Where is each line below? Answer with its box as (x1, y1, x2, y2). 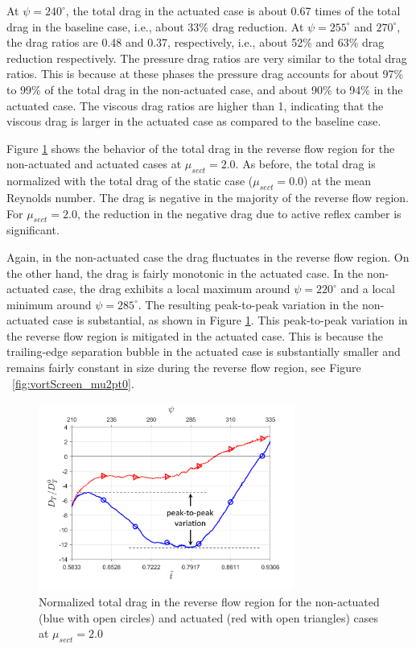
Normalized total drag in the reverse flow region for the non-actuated (39, 593, 380, 610)
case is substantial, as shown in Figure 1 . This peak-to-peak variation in (52, 312, 408, 329)
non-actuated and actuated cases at (6, 155, 182, 172)
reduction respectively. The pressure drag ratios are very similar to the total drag (6, 49, 407, 66)
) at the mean (303, 172, 372, 189)
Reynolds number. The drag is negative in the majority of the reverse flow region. (6, 188, 409, 205)
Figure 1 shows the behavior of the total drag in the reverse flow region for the (6, 139, 395, 156)
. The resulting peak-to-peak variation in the (138, 296, 359, 312)
